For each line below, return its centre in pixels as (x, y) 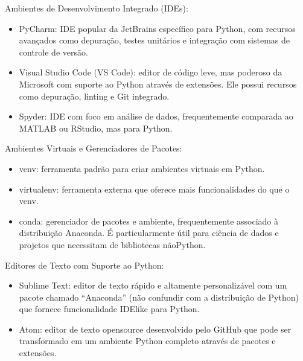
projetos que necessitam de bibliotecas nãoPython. (112, 244)
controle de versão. (53, 52)
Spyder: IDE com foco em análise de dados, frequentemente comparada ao (156, 116)
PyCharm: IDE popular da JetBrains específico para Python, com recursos (157, 28)
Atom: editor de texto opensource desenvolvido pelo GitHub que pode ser (155, 329)
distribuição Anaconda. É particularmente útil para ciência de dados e (149, 233)
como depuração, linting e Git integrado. (94, 96)
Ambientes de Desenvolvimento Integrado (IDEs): (97, 8)
